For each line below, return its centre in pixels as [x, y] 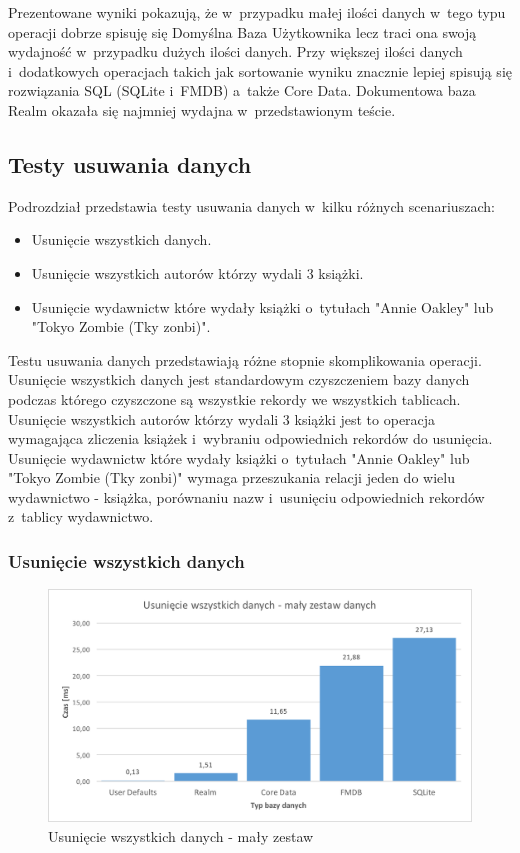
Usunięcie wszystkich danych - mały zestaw [181, 836]
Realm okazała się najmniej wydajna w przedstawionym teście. [202, 109]
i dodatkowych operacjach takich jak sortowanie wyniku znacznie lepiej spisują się [260, 70]
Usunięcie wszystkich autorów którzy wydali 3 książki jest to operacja [222, 418]
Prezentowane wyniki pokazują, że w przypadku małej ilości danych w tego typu [257, 12]
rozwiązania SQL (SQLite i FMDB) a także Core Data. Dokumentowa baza [242, 90]
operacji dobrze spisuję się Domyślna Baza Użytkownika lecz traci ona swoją [242, 31]
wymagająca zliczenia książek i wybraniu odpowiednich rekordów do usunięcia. [250, 438]
